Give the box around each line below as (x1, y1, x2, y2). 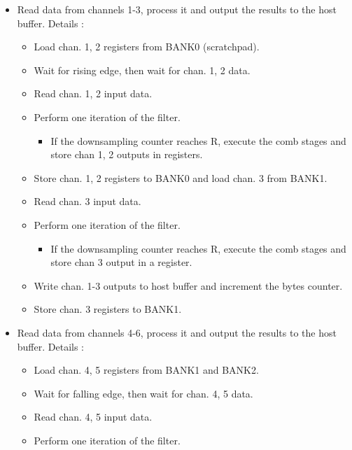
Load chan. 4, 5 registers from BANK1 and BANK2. (34, 363, 259, 377)
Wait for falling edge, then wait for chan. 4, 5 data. (34, 386, 253, 400)
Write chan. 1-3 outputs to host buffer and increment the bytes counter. (34, 278, 343, 293)
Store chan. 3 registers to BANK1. (34, 302, 182, 316)
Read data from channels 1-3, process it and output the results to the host (17, 2, 337, 16)
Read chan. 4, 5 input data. (34, 409, 153, 424)
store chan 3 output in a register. (50, 255, 192, 269)
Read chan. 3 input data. (34, 194, 141, 209)
